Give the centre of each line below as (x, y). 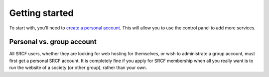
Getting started (41, 13)
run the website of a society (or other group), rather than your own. (78, 68)
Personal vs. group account (53, 42)
